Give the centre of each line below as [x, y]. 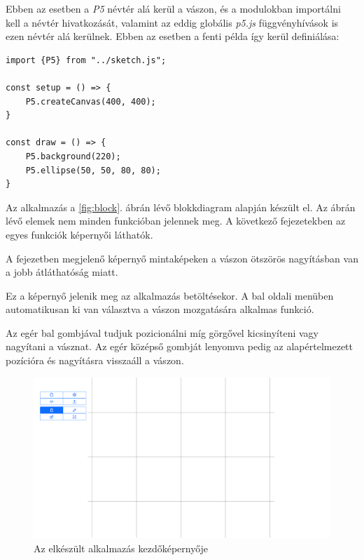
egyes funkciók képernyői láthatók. [79, 234]
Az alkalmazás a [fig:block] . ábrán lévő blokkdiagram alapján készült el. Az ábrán [181, 207]
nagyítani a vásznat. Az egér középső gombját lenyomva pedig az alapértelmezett [180, 346]
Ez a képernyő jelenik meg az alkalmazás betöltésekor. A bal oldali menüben [170, 295]
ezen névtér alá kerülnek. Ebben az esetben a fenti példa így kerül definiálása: [173, 36]
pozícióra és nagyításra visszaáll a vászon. [95, 360]
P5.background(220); [73, 156]
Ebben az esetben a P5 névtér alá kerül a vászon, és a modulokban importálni [173, 8]
